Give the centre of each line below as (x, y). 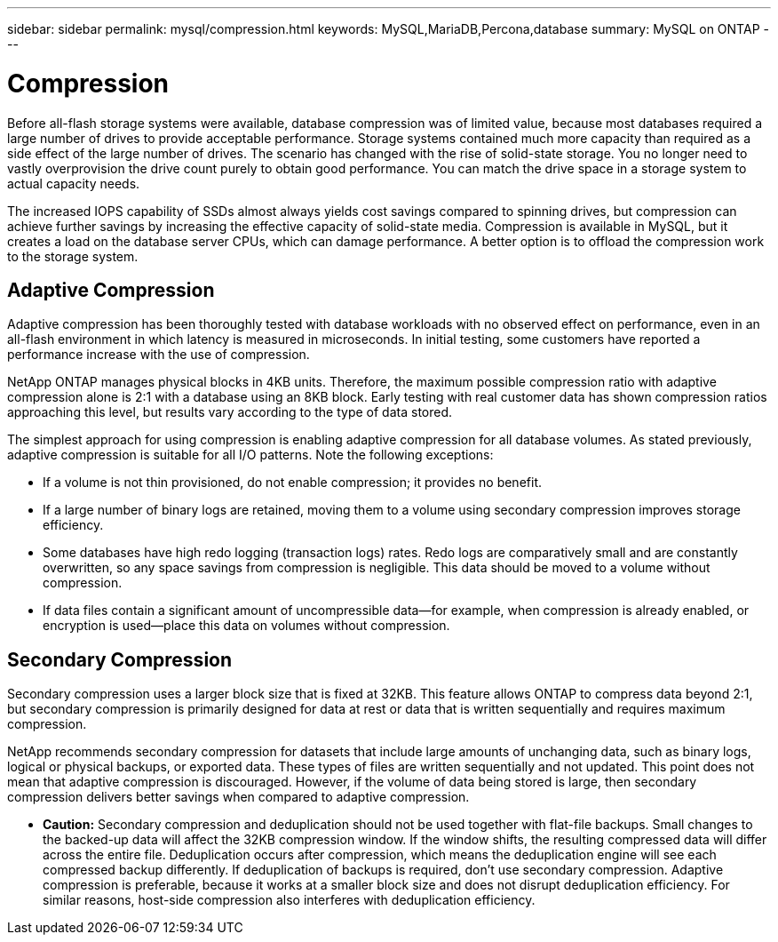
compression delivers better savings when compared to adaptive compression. (238, 797)
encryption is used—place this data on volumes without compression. (246, 626)
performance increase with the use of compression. (159, 355)
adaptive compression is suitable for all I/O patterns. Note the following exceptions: (250, 455)
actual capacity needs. (74, 183)
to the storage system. (73, 256)
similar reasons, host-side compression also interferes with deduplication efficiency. (289, 900)
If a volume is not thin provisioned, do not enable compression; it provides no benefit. (292, 483)
